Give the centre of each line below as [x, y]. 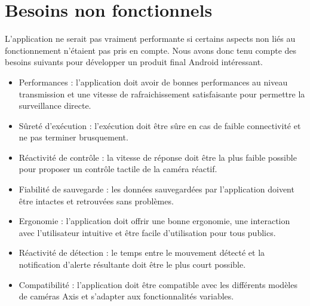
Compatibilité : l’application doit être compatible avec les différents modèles [158, 284]
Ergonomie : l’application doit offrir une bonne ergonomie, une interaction [154, 221]
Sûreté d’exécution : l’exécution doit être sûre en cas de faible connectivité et [160, 125]
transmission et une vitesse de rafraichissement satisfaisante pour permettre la [162, 94]
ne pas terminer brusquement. [73, 137]
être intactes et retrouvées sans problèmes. [96, 201]
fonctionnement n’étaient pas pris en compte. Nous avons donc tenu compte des [151, 50]
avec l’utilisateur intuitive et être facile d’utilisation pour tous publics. [147, 232]
